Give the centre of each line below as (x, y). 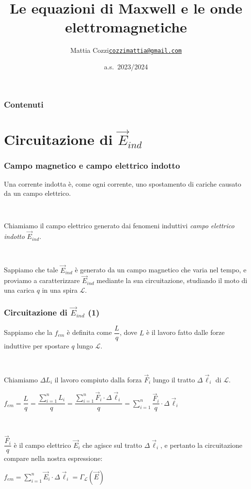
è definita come (89, 332)
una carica (19, 290)
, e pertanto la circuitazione (201, 445)
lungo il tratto (174, 379)
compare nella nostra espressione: (53, 458)
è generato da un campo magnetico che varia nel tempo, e (161, 270)
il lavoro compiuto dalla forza (98, 379)
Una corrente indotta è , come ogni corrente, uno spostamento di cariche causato (123, 183)
